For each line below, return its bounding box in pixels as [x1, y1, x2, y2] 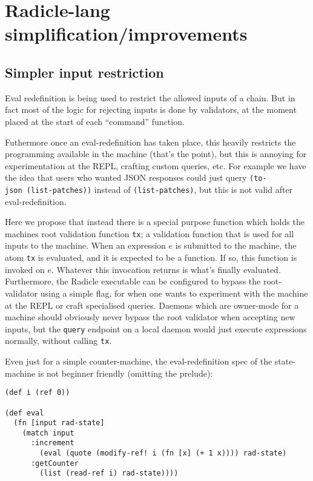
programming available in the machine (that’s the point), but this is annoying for [5, 147, 307, 160]
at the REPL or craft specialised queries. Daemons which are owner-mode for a [5, 298, 299, 311]
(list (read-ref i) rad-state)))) [39, 469, 179, 478]
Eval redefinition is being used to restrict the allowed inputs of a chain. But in [5, 91, 295, 104]
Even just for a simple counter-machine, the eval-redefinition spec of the [5, 355, 272, 368]
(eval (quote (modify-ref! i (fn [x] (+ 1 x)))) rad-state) [39, 449, 287, 458]
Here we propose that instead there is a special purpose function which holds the [5, 215, 305, 228]
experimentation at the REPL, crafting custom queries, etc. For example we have [5, 159, 306, 172]
